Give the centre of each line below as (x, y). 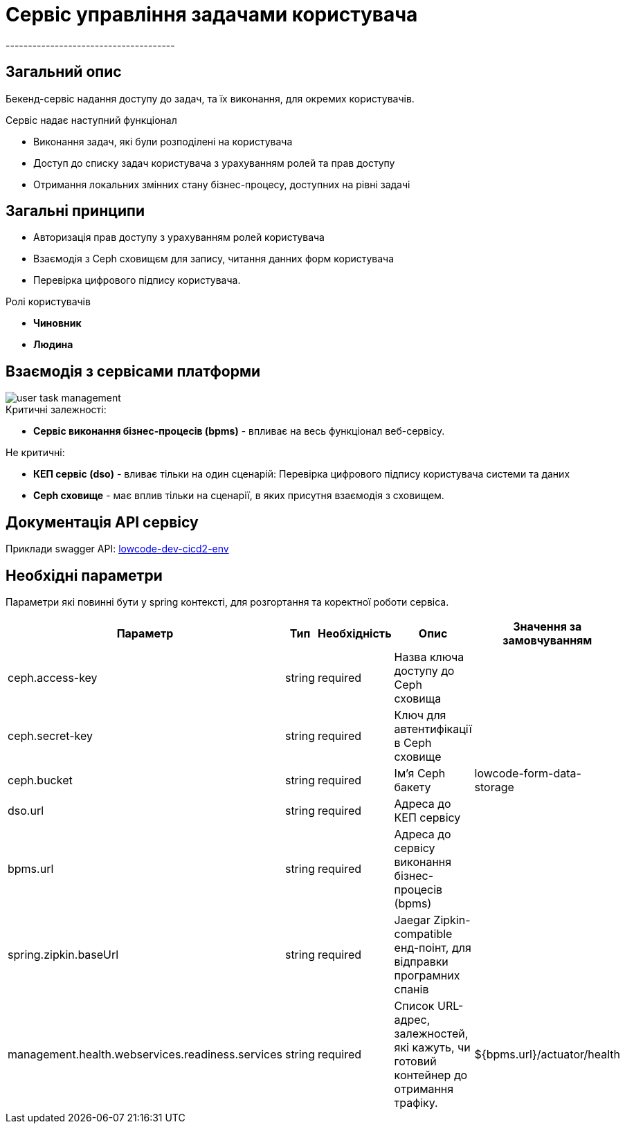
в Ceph (413, 742)
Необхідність (354, 633)
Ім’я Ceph (420, 773)
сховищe (418, 756)
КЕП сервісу (427, 817)
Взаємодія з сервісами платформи (133, 371)
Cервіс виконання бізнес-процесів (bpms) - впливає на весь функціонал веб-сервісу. (239, 431)
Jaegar (412, 920)
